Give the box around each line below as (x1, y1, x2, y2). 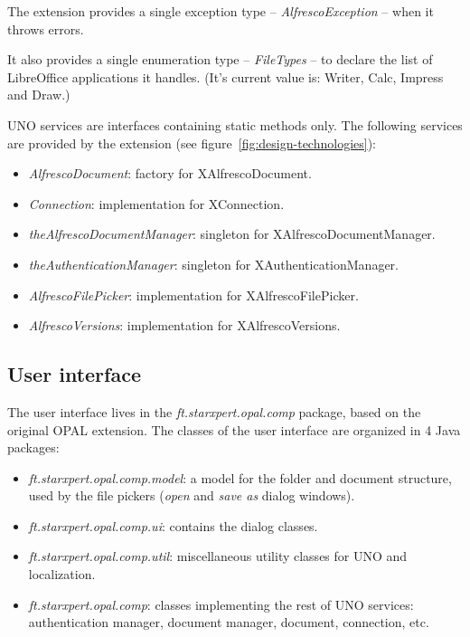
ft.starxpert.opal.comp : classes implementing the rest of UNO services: (28, 594, 414, 613)
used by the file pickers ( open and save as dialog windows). (28, 486, 355, 505)
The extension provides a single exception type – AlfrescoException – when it (7, 2, 434, 20)
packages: (7, 438, 60, 457)
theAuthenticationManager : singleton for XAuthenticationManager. (28, 254, 399, 273)
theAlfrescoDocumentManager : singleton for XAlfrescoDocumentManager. (28, 224, 436, 243)
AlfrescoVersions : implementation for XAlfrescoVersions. (28, 316, 341, 335)
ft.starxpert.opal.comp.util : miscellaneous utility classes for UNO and (28, 547, 408, 566)
